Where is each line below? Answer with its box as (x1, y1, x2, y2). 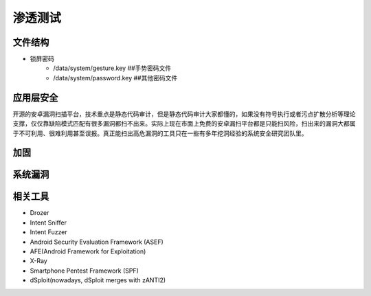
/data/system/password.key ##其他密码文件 (53, 73, 178, 82)
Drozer (30, 209, 49, 217)
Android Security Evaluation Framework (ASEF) (30, 238, 164, 246)
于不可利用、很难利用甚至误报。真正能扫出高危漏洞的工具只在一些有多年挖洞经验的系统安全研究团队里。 (12, 129, 308, 137)
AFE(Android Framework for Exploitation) (30, 247, 146, 255)
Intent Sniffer (30, 218, 67, 227)
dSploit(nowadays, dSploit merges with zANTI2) (30, 276, 166, 284)
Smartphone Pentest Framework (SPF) (30, 266, 139, 275)
